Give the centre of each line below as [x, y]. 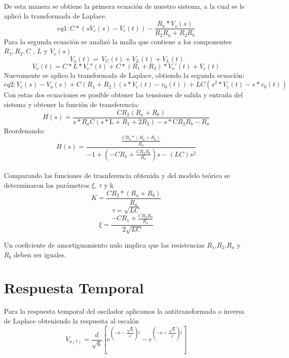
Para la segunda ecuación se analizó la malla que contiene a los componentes [118, 41]
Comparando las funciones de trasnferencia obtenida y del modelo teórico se [117, 175]
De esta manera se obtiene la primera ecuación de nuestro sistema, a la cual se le [124, 6]
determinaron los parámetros [47, 185]
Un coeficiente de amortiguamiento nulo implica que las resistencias [104, 245]
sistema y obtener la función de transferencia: [72, 104]
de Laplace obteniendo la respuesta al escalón [72, 320]
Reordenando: [25, 130]
